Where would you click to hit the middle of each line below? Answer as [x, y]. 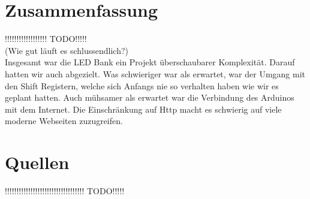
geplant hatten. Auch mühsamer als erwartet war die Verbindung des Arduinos [150, 97]
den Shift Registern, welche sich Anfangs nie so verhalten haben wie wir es [142, 85]
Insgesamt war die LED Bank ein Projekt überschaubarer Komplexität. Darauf [150, 62]
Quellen [37, 162]
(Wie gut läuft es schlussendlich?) [67, 50]
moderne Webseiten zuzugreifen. [64, 121]
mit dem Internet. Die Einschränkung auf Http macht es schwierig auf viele [143, 109]
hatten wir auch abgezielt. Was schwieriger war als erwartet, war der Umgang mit [155, 73]
